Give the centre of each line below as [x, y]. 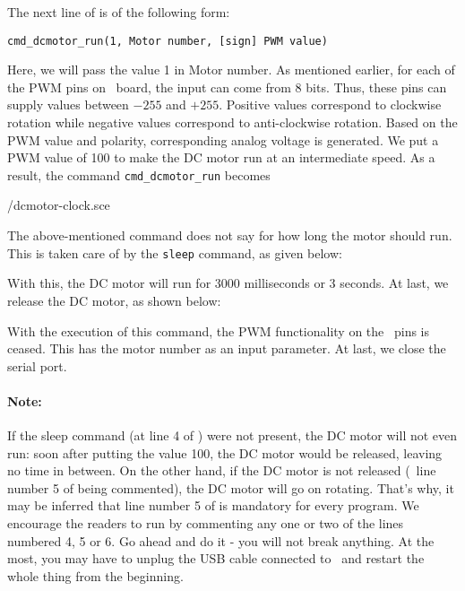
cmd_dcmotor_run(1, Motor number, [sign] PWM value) [168, 41]
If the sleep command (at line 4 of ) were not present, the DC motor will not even [232, 435]
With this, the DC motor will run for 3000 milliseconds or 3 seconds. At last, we [228, 283]
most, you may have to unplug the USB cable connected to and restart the [216, 558]
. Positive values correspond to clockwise [330, 104]
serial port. [37, 365]
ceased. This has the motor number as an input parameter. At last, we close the [227, 348]
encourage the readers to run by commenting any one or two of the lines [206, 523]
